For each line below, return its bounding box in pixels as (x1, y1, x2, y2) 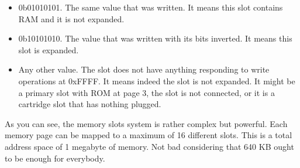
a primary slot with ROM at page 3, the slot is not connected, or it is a (18, 86, 275, 98)
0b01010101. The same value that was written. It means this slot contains (18, 1, 283, 13)
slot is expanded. (18, 43, 79, 56)
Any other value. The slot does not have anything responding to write (18, 63, 270, 76)
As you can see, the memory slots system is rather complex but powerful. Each (5, 117, 288, 129)
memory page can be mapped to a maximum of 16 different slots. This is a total (5, 129, 292, 141)
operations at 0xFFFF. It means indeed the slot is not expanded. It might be (18, 74, 295, 87)
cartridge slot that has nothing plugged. (18, 98, 161, 110)
